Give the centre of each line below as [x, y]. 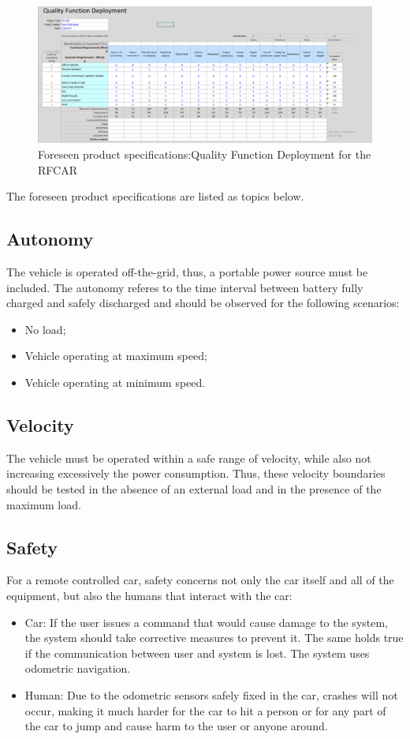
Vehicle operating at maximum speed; [116, 356]
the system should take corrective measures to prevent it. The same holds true [214, 638]
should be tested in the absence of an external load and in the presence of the [194, 489]
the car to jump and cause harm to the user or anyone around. [176, 726]
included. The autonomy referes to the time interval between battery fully [185, 287]
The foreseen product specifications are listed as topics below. [155, 196]
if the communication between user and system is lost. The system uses [197, 653]
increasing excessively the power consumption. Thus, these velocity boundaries [196, 473]
